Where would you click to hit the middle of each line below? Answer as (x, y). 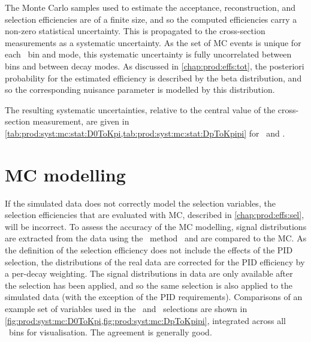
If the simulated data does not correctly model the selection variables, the (140, 203)
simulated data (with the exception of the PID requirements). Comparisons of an (154, 297)
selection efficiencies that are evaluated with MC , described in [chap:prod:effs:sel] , (155, 215)
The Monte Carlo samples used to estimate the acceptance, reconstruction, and (150, 7)
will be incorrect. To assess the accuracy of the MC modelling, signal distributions (156, 226)
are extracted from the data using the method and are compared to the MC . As (156, 238)
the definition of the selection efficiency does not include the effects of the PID (149, 250)
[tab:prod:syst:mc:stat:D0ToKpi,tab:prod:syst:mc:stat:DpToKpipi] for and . (145, 133)
